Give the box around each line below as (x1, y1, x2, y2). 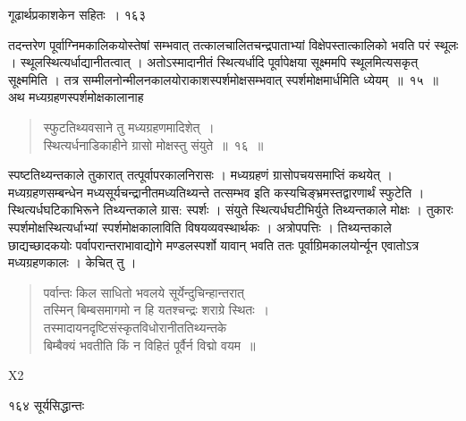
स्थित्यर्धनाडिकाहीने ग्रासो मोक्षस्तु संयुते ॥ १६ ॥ (43, 135, 264, 154)
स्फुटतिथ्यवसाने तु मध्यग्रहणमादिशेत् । (43, 117, 215, 136)
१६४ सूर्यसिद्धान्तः (8, 395, 85, 414)
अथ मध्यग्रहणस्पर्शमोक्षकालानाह (8, 88, 144, 106)
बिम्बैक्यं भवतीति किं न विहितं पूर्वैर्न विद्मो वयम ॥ (43, 335, 256, 354)
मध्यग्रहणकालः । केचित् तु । (8, 253, 137, 272)
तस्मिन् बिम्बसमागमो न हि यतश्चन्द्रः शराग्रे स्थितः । (43, 300, 270, 319)
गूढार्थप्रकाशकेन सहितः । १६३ (8, 5, 146, 23)
